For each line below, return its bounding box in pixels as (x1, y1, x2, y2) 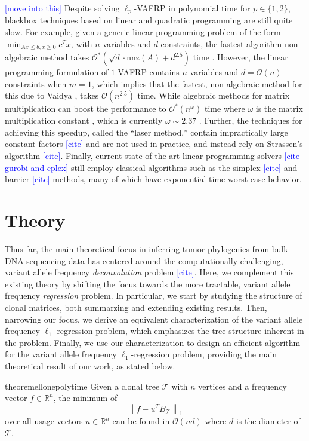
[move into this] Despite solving (5, 2, 120, 14)
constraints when (5, 77, 67, 90)
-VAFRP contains (115, 66, 180, 78)
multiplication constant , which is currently (5, 114, 163, 127)
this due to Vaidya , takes (5, 89, 99, 102)
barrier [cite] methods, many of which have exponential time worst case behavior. (5, 173, 302, 185)
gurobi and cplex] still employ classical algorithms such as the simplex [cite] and (5, 161, 298, 173)
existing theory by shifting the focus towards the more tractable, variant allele (5, 277, 291, 290)
